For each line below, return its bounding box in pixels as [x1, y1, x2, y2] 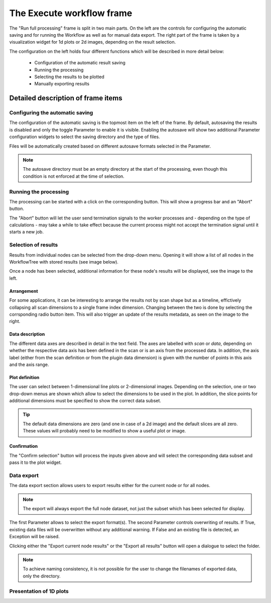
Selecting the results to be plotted [34, 73, 105, 80]
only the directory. [23, 573, 61, 579]
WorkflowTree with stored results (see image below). [9, 259, 119, 265]
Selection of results [9, 242, 58, 249]
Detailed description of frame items [9, 94, 122, 102]
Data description [9, 331, 45, 337]
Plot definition [9, 374, 40, 380]
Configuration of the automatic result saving [34, 60, 125, 66]
